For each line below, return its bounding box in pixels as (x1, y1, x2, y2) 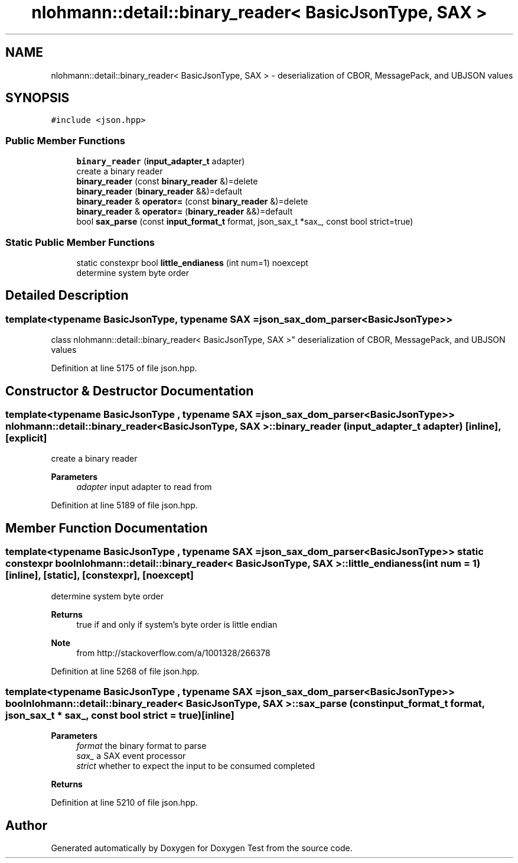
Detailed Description (5, 288, 129, 303)
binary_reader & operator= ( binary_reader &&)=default (76, 206, 293, 217)
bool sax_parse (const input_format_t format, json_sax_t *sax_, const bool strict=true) (76, 216, 413, 227)
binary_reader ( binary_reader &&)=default (76, 186, 243, 197)
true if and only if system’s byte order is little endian (76, 619, 278, 630)
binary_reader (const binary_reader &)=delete (76, 176, 258, 187)
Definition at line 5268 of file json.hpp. (51, 666, 200, 676)
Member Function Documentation (5, 520, 208, 536)
